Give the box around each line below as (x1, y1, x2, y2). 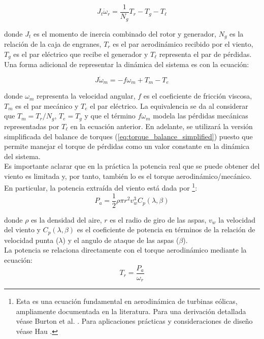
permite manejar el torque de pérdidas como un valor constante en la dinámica (4, 141, 250, 151)
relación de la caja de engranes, (4, 38, 102, 49)
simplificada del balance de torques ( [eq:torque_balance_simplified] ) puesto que (4, 131, 253, 141)
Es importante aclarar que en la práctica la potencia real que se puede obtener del (4, 161, 260, 171)
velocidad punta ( (4, 234, 59, 245)
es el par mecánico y (15, 100, 79, 111)
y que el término (84, 110, 136, 121)
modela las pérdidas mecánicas (153, 110, 248, 121)
